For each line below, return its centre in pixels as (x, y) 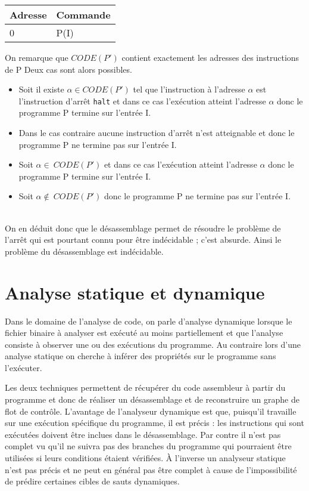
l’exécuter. (24, 367)
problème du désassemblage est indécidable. (84, 251)
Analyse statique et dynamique (135, 292)
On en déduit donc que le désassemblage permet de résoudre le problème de (143, 228)
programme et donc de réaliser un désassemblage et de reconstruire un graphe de (152, 399)
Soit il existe (41, 89)
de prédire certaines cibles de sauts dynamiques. (92, 481)
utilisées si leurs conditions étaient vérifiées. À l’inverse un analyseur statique (145, 458)
